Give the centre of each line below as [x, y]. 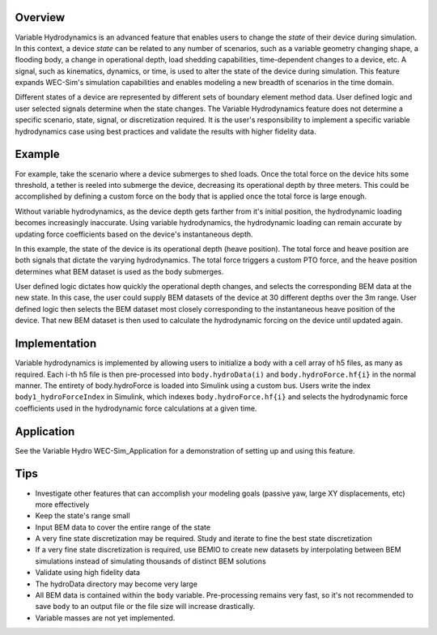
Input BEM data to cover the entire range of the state [123, 527]
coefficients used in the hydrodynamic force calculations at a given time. [136, 408]
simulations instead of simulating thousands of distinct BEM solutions [151, 561]
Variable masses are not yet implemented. [105, 618]
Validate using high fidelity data [88, 573]
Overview [40, 17]
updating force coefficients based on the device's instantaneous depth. [134, 234]
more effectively [62, 504]
